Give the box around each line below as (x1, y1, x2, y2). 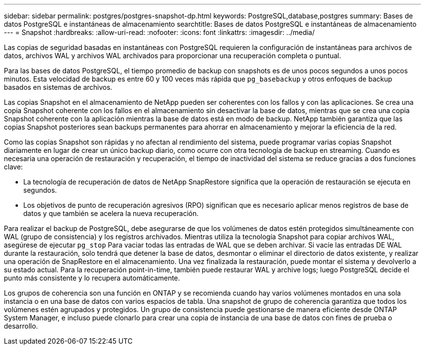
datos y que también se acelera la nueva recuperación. (23, 209, 199, 217)
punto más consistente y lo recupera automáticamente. (4, 274, 180, 282)
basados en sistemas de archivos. (4, 83, 113, 91)
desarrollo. (4, 322, 38, 330)
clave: (4, 163, 23, 171)
